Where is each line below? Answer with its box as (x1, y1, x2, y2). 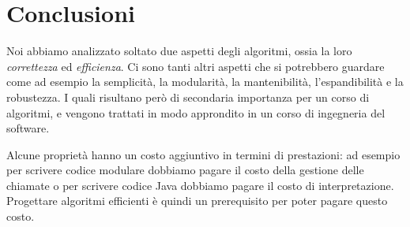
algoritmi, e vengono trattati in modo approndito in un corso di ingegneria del (6, 104, 386, 121)
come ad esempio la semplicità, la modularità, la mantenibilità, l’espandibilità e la (6, 73, 404, 90)
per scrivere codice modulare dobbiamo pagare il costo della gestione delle (6, 162, 364, 178)
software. (6, 120, 50, 136)
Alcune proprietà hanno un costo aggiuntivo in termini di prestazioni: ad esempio (6, 146, 401, 162)
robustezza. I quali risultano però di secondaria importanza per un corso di (6, 88, 370, 105)
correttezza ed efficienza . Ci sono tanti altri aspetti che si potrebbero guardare (6, 58, 385, 74)
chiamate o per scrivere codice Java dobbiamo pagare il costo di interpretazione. (6, 177, 394, 193)
